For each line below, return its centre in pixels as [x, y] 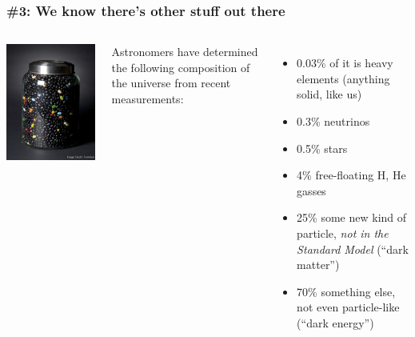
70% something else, [346, 291]
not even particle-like [348, 307]
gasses [311, 190]
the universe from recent [171, 83]
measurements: [148, 98]
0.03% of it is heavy [345, 63]
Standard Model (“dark [353, 249]
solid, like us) [329, 94]
